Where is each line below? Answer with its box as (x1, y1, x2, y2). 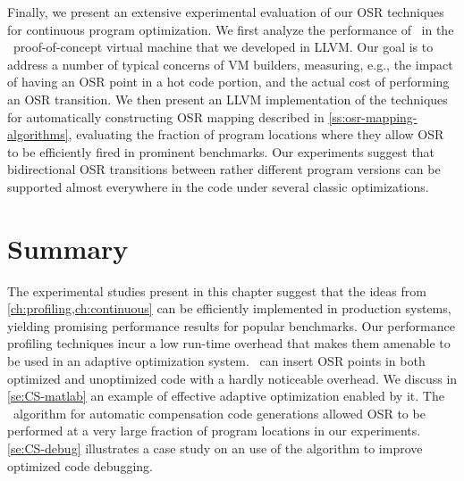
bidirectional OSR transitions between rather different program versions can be (7, 160, 441, 178)
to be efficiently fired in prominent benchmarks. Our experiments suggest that (7, 142, 435, 161)
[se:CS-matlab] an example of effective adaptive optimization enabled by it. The (7, 386, 444, 405)
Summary (7, 229, 129, 266)
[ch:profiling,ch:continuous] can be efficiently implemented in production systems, (7, 299, 451, 318)
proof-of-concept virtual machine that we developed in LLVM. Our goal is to (13, 37, 434, 56)
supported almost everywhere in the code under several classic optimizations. (7, 177, 429, 195)
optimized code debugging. (7, 456, 153, 475)
